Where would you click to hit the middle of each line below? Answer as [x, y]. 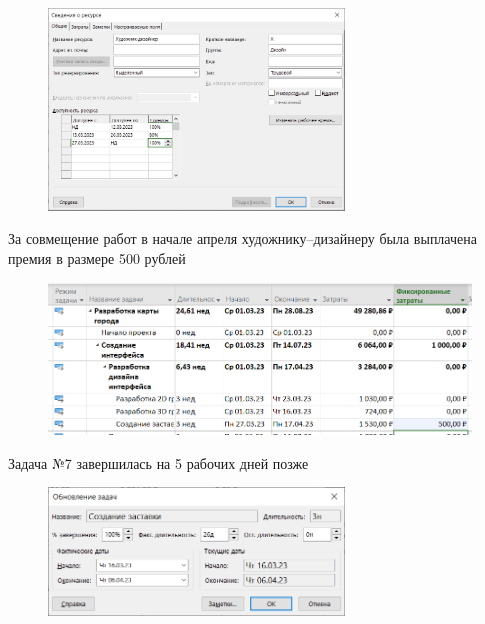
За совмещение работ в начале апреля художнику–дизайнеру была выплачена [242, 238]
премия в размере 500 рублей [97, 257]
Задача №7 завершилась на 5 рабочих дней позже [158, 462]
